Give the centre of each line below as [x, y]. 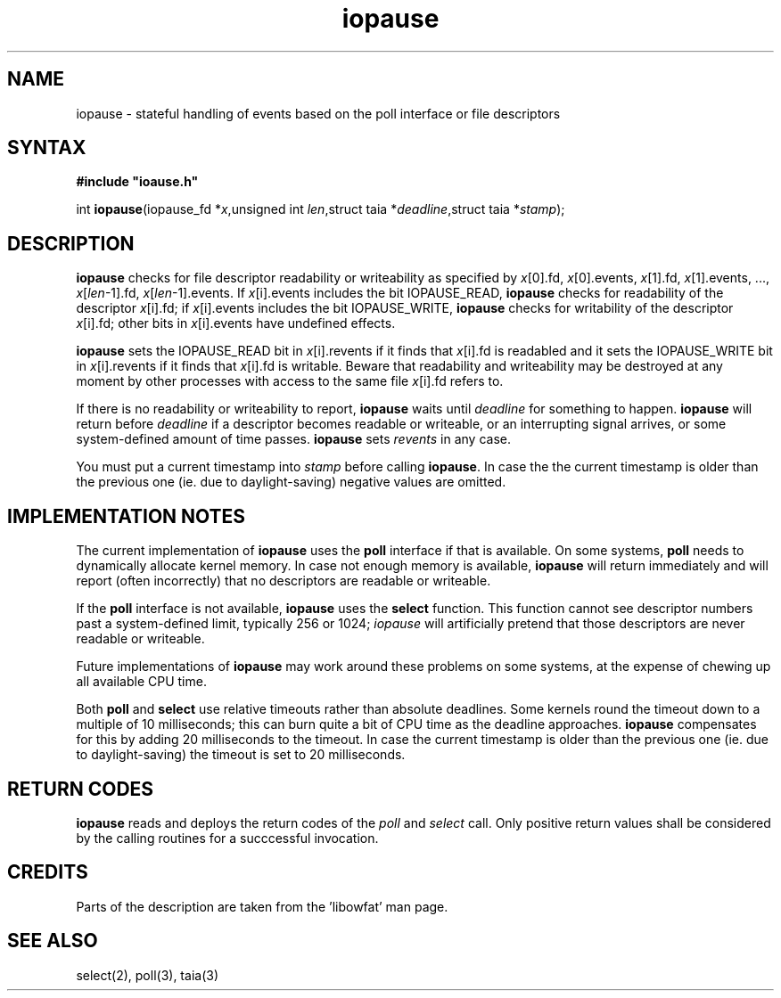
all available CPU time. [141, 682]
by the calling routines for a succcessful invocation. [227, 838]
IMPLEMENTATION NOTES [127, 516]
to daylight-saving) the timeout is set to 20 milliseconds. [241, 755]
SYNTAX [47, 148]
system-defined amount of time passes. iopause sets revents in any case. [294, 439]
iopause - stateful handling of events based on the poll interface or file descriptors [318, 113]
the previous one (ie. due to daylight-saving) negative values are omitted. [291, 482]
